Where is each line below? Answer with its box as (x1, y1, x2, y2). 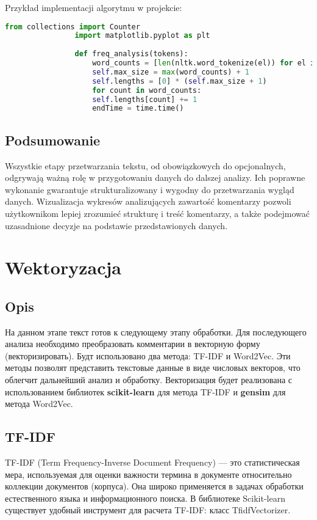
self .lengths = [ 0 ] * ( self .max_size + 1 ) (92, 76, 267, 86)
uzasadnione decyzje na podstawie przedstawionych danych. (5, 219, 228, 232)
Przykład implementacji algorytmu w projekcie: (5, 1, 182, 13)
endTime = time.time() (92, 104, 184, 113)
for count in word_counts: (92, 86, 202, 95)
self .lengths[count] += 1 (92, 95, 198, 104)
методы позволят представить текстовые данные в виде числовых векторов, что (5, 361, 301, 374)
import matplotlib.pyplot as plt (74, 31, 210, 40)
